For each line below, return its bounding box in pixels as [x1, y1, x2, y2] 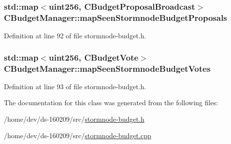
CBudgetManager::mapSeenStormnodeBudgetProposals [4, 11, 227, 23]
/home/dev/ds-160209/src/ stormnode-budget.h [4, 114, 144, 124]
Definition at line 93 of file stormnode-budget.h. [4, 81, 146, 91]
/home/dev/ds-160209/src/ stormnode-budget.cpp [4, 130, 151, 140]
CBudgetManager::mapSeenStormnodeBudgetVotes [4, 62, 211, 74]
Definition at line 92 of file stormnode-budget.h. [4, 31, 146, 41]
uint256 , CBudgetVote [49, 51, 139, 63]
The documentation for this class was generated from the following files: [4, 97, 218, 108]
